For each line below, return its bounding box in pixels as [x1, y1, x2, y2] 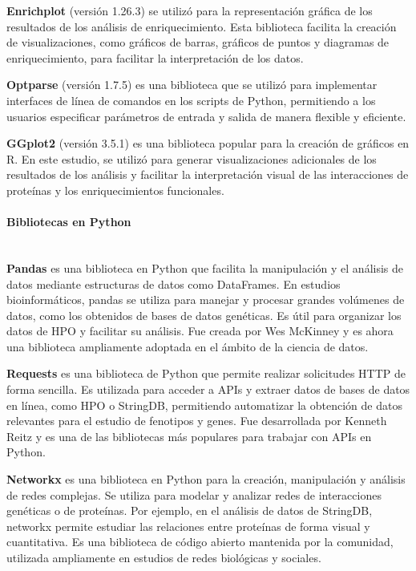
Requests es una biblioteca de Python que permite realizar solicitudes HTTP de [6, 365, 406, 382]
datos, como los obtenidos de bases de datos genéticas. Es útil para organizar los [6, 306, 402, 323]
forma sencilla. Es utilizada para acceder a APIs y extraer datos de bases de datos [6, 381, 410, 398]
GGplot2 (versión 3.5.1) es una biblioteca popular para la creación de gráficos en [6, 135, 410, 152]
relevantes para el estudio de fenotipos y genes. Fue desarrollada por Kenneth [6, 412, 387, 429]
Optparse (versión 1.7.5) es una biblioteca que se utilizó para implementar [6, 76, 378, 93]
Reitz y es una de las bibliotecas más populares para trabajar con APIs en [6, 427, 372, 444]
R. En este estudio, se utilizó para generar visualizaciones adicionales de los [6, 150, 377, 167]
